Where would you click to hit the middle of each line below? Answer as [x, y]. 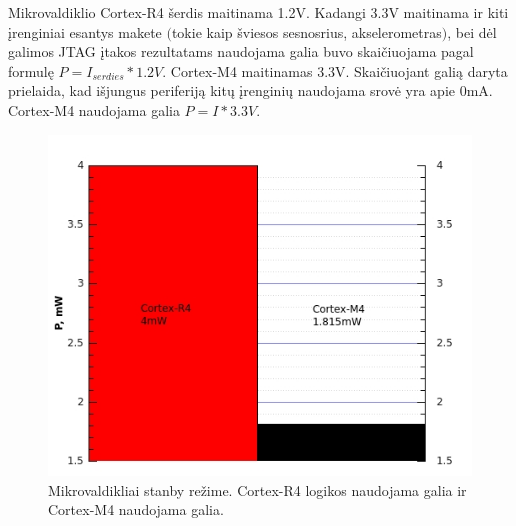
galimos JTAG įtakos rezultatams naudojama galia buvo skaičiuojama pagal [241, 51]
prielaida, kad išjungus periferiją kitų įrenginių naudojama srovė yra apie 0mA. [250, 90]
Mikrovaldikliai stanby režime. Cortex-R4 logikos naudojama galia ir [257, 489]
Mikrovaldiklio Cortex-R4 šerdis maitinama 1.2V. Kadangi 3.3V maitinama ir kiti [258, 12]
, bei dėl [472, 31]
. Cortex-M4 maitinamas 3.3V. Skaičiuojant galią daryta [335, 70]
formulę [31, 70]
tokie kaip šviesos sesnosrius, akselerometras [306, 31]
